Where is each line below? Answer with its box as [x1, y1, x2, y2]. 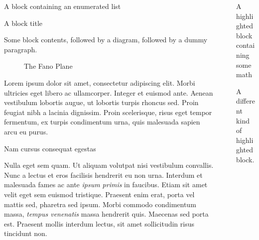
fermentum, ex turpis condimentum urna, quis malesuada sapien [4, 117, 200, 127]
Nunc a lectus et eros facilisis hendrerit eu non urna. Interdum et [4, 169, 203, 180]
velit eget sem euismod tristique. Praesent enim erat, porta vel [4, 189, 195, 199]
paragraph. [4, 44, 37, 54]
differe [236, 96, 255, 106]
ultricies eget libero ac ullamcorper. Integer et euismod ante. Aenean [4, 87, 213, 98]
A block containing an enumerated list [4, 1, 121, 11]
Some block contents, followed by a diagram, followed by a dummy [4, 34, 208, 45]
